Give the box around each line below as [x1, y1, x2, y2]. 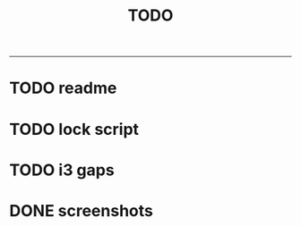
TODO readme [9, 78, 117, 98]
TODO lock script [9, 119, 140, 139]
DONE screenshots [9, 200, 154, 221]
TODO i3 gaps [9, 160, 115, 180]
